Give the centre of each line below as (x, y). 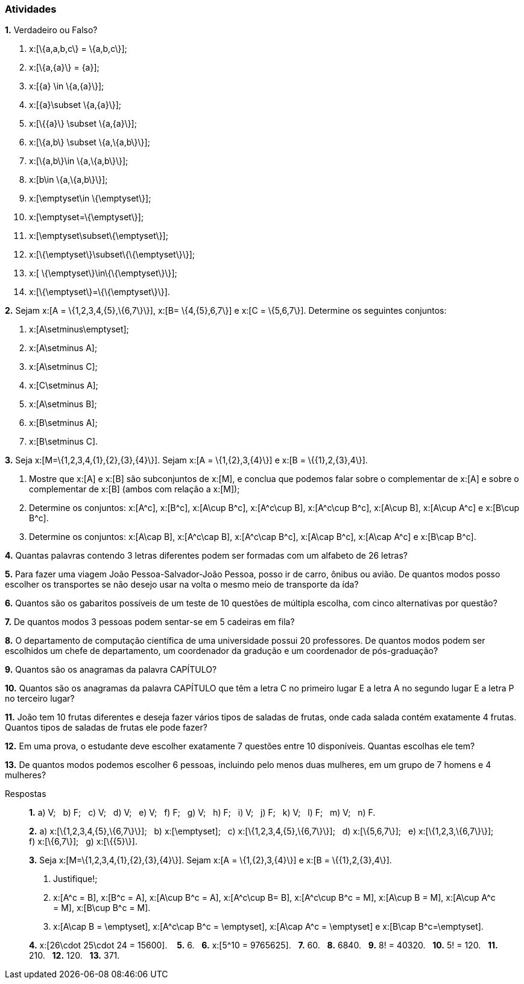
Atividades (31, 9)
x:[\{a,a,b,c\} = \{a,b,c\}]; (78, 49)
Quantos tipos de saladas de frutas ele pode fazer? (106, 728)
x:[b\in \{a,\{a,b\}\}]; (68, 180)
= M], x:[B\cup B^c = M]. (102, 908)
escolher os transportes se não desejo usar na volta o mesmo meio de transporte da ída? (182, 585)
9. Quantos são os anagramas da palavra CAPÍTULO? (111, 670)
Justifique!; (75, 879)
